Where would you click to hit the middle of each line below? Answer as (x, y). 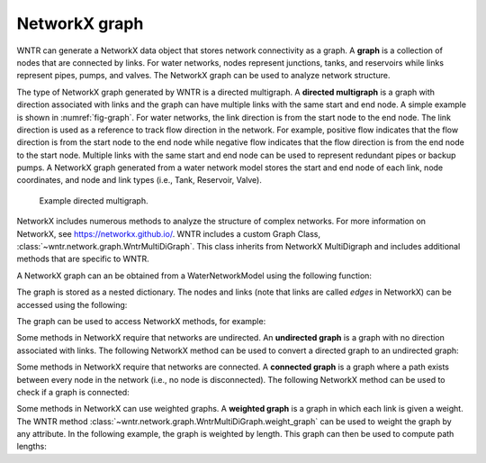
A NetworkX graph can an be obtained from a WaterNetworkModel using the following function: (194, 276)
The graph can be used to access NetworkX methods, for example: (141, 321)
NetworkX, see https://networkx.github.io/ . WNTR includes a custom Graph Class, (169, 233)
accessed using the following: (72, 304)
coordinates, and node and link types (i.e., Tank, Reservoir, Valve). (139, 180)
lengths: (31, 447)
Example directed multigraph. (94, 200)
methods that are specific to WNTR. (83, 259)
